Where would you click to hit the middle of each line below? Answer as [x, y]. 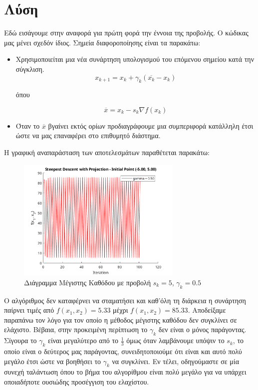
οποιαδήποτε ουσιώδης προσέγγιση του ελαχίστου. [77, 382]
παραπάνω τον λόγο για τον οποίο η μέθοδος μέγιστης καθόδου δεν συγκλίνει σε [121, 319]
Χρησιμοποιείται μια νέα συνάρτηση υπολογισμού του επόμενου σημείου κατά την [135, 59]
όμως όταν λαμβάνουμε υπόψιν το [175, 340]
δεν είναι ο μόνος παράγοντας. [202, 329]
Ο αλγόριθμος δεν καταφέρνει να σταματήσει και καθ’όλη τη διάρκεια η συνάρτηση [125, 300]
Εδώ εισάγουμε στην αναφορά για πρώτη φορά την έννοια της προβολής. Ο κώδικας [126, 33]
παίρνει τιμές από [29, 310]
